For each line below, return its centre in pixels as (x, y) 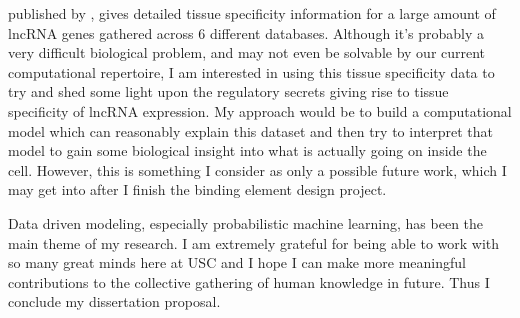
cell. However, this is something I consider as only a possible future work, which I (257, 169)
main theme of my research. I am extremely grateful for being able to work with (254, 242)
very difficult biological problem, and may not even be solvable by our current (247, 52)
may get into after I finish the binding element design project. (197, 189)
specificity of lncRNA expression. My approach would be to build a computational (260, 110)
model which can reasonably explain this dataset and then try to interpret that (250, 130)
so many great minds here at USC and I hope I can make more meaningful (237, 262)
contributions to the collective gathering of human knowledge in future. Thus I (249, 281)
